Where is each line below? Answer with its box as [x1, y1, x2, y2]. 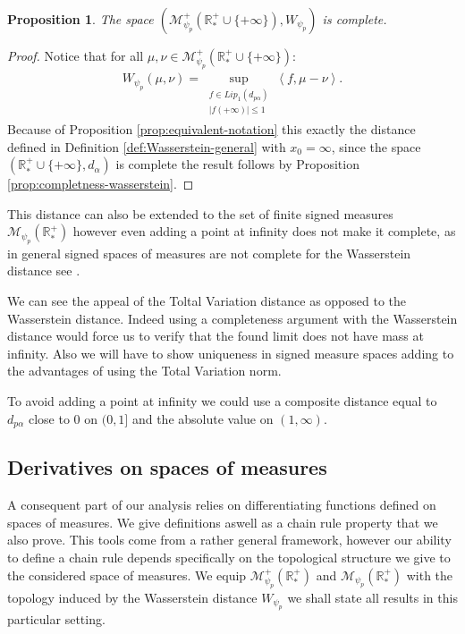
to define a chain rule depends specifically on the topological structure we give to [7, 548, 451, 567]
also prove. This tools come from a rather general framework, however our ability [7, 530, 452, 549]
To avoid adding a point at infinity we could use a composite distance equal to [7, 392, 437, 410]
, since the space [331, 137, 421, 156]
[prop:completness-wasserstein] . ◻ [7, 174, 194, 193]
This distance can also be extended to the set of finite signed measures [7, 204, 393, 223]
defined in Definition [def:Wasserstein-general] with [7, 137, 286, 156]
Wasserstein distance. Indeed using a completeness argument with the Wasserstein [7, 309, 458, 327]
